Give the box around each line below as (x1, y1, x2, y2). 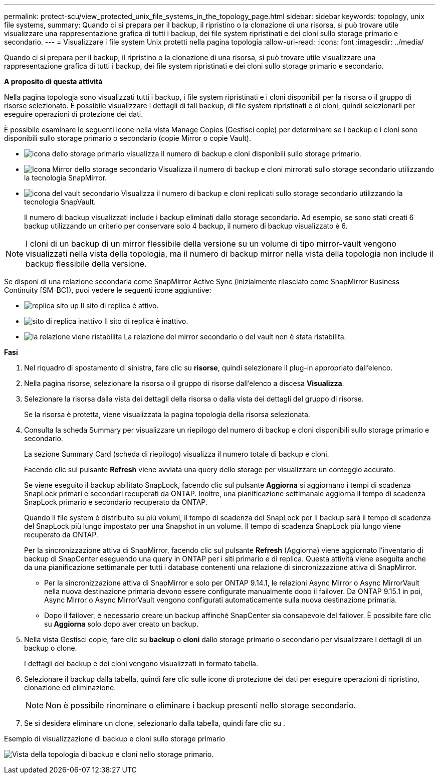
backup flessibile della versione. (26, 259, 147, 269)
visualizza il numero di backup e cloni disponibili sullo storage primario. (126, 149, 361, 158)
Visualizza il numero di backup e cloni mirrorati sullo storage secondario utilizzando (158, 165, 434, 173)
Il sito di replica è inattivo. (104, 317, 188, 325)
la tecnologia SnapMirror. (24, 173, 107, 182)
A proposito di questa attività (4, 77, 103, 86)
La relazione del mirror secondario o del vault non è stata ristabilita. (124, 332, 346, 341)
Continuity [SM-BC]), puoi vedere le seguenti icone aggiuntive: (4, 286, 211, 294)
